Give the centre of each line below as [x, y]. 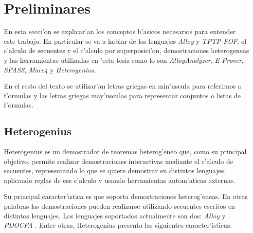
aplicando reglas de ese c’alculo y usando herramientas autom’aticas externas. [120, 180]
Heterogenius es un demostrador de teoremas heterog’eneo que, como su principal [125, 152]
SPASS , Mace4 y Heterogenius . [50, 69]
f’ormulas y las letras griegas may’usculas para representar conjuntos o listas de [122, 95]
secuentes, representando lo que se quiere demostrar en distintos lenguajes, [115, 170]
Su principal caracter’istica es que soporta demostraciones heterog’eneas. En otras [126, 196]
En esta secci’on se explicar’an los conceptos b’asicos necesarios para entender [120, 31]
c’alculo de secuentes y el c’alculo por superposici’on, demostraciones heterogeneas [126, 50]
